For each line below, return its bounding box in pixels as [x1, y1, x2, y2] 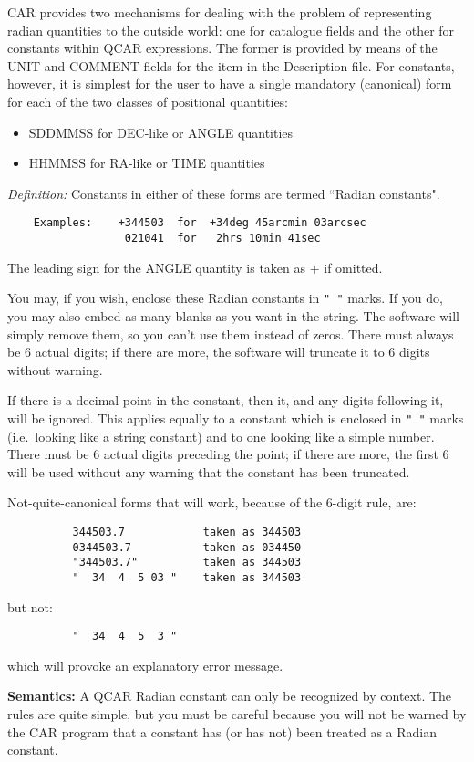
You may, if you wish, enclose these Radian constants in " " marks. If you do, [7, 288, 443, 308]
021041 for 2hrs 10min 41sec [124, 232, 321, 245]
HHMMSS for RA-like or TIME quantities [28, 153, 265, 172]
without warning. [7, 360, 103, 379]
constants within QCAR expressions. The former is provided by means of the [7, 38, 438, 57]
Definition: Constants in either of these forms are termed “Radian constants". [7, 183, 440, 203]
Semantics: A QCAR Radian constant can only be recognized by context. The [7, 686, 452, 705]
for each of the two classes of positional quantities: [7, 91, 289, 110]
